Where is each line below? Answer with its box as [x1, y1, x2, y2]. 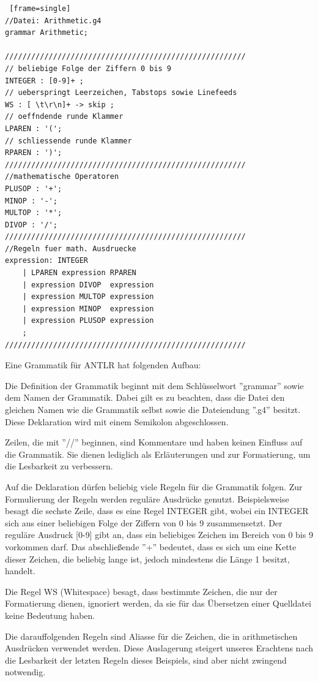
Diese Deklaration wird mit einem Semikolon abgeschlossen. [5, 415, 229, 428]
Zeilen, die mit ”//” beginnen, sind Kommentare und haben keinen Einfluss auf [5, 436, 303, 449]
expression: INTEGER [5, 256, 89, 265]
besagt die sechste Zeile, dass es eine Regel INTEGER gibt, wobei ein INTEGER [5, 504, 309, 517]
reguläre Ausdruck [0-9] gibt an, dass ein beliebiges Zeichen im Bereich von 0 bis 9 [5, 528, 313, 541]
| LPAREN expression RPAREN [22, 268, 136, 278]
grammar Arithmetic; [5, 28, 89, 37]
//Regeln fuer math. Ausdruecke [5, 244, 136, 253]
